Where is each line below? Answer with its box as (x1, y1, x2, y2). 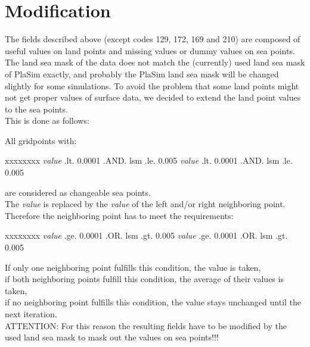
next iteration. (5, 308, 57, 320)
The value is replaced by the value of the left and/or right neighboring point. (5, 198, 286, 210)
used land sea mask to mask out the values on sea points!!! (5, 331, 219, 343)
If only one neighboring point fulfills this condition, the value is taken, (5, 261, 261, 273)
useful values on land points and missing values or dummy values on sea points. (5, 44, 295, 57)
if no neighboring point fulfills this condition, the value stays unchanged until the (5, 296, 302, 308)
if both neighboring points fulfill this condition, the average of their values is (5, 273, 284, 285)
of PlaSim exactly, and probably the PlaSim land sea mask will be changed (5, 67, 279, 80)
